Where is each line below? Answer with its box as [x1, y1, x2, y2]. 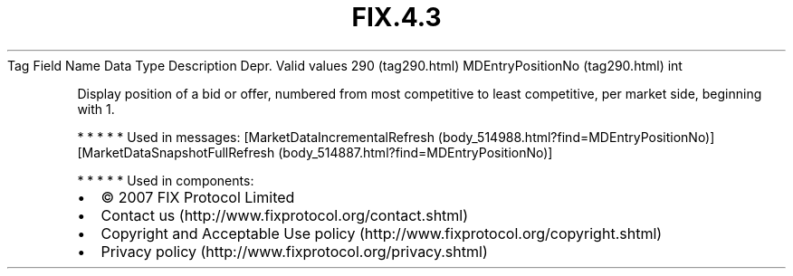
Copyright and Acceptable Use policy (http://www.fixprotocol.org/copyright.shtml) [100, 224, 663, 243]
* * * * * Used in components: [77, 172, 254, 188]
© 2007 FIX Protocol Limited [100, 187, 295, 206]
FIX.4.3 [351, 2, 442, 33]
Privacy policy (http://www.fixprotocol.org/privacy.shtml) [100, 242, 488, 261]
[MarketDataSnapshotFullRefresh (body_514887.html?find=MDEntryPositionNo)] [77, 144, 553, 160]
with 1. [77, 100, 115, 117]
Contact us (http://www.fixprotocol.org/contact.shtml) [100, 205, 469, 224]
